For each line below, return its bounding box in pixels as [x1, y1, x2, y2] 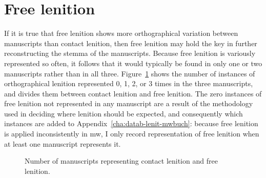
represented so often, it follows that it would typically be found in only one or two [4, 57, 262, 68]
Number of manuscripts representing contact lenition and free [25, 155, 218, 166]
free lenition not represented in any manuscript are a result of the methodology [4, 98, 253, 109]
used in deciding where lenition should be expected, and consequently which [4, 108, 243, 118]
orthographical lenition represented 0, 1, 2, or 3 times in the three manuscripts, [4, 78, 253, 89]
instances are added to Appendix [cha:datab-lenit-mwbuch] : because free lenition [4, 118, 258, 129]
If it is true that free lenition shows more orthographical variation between [4, 28, 238, 38]
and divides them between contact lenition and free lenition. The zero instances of [4, 88, 262, 98]
